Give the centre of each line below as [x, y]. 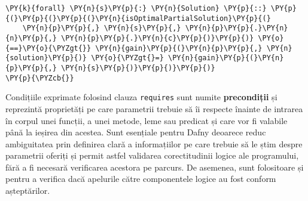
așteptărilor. [28, 191]
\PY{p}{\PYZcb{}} [40, 78]
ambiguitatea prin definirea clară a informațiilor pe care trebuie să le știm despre [154, 143]
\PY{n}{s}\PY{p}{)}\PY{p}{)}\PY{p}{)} [138, 68]
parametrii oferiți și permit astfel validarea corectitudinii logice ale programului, [152, 155]
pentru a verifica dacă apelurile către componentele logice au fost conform [141, 179]
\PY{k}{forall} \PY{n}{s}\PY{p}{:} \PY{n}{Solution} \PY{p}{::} [136, 8]
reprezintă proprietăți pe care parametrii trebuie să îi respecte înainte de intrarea [154, 108]
